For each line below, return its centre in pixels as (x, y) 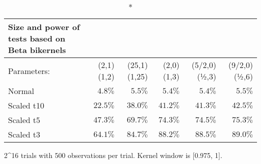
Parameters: (29, 70)
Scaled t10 (26, 105)
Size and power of (44, 27)
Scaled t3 (24, 134)
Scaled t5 (24, 120)
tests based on (37, 38)
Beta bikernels (37, 50)
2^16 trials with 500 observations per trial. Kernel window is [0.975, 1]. (113, 155)
